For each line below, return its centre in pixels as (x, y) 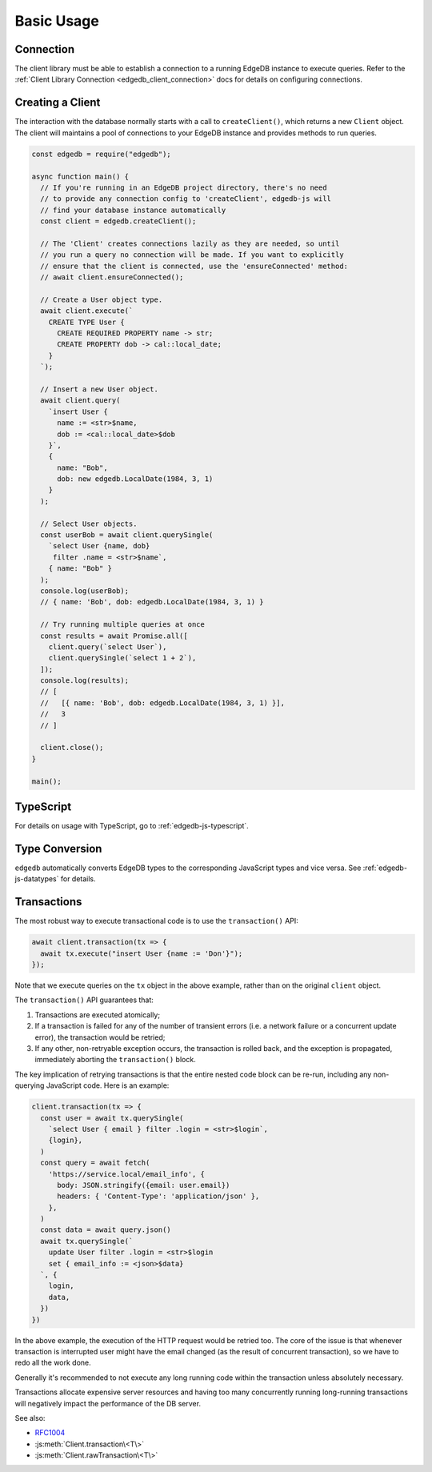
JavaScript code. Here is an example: (108, 1085)
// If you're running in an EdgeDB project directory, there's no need (184, 187)
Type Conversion (58, 848)
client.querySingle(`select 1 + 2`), (122, 658)
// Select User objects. (89, 523)
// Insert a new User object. (100, 389)
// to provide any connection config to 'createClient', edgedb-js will (186, 199)
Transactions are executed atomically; (97, 1015)
